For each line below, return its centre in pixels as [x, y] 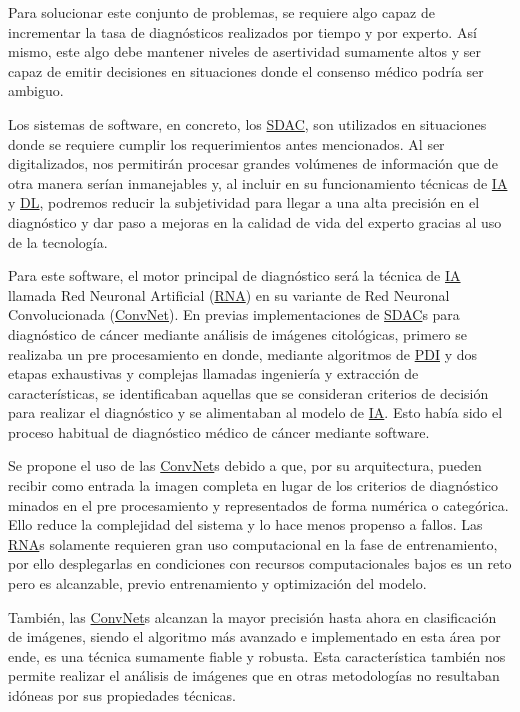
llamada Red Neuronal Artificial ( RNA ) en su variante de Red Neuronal [229, 294]
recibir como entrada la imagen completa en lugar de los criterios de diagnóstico [253, 485]
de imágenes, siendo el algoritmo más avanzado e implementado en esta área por [254, 636]
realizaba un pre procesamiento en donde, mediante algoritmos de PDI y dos [243, 353]
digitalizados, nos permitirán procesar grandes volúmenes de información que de [253, 163]
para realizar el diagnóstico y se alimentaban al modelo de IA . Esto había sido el [255, 412]
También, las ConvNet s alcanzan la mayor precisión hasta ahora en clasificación [252, 616]
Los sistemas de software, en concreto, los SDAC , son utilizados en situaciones [247, 123]
